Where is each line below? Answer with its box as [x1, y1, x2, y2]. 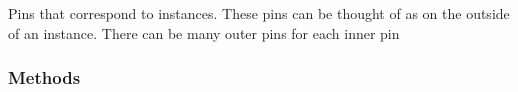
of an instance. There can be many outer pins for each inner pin [8, 22, 400, 43]
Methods [8, 65, 81, 90]
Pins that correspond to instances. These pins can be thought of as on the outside [8, 3, 510, 23]
